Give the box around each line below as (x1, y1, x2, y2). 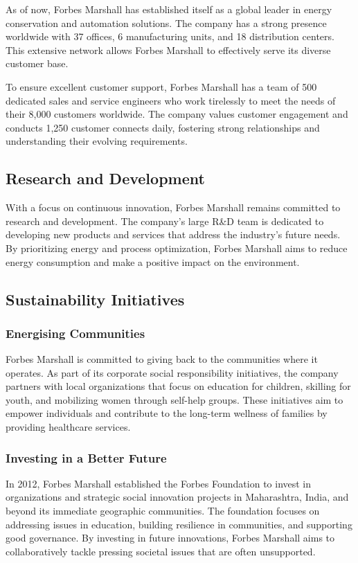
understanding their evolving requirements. (6, 134, 188, 148)
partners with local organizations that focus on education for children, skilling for (6, 379, 351, 393)
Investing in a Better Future (6, 449, 167, 466)
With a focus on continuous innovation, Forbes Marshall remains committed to (6, 200, 341, 215)
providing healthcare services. (6, 420, 131, 434)
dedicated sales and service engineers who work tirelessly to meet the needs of (6, 93, 336, 107)
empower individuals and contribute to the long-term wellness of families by (6, 406, 328, 420)
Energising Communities (6, 324, 145, 341)
